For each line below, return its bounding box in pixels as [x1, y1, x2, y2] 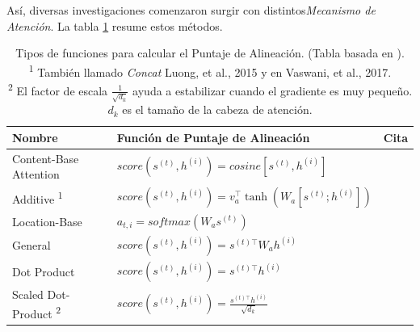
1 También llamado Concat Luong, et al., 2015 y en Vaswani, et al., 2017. [28, 61, 392, 80]
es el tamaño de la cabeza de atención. [122, 101, 313, 118]
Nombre [12, 128, 58, 145]
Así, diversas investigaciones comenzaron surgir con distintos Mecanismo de [6, 2, 376, 18]
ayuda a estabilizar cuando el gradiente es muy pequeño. [132, 82, 413, 99]
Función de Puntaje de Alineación [116, 128, 310, 145]
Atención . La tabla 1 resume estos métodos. [6, 17, 223, 34]
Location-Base [12, 212, 82, 229]
